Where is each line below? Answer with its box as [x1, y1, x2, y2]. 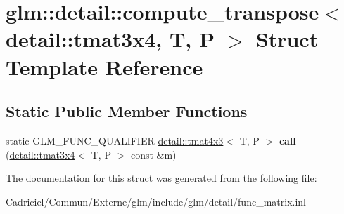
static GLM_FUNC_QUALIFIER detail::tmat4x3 [6, 133, 224, 147]
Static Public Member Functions [6, 100, 248, 122]
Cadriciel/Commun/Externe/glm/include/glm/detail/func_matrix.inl [6, 194, 306, 208]
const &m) [130, 147, 177, 161]
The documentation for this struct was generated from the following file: [6, 170, 317, 185]
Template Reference [6, 52, 203, 81]
